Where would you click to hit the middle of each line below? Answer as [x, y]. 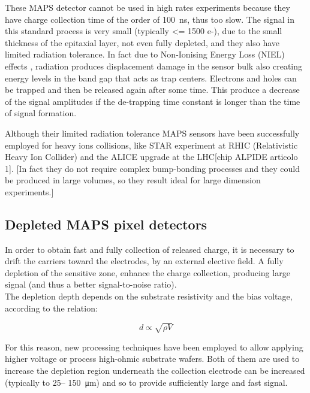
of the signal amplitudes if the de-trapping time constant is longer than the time [153, 101]
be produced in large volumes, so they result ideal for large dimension [133, 180]
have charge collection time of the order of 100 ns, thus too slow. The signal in [150, 19]
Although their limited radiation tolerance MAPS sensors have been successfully [152, 133]
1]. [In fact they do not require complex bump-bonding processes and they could [152, 168]
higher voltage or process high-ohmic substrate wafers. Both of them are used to [152, 359]
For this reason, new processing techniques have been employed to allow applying [154, 347]
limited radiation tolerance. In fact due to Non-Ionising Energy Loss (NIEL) [145, 54]
